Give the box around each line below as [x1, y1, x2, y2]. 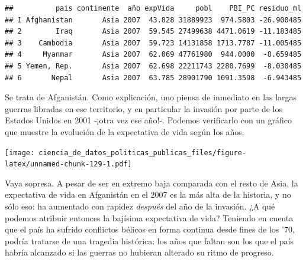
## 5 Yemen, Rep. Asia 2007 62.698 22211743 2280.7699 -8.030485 [5, 61, 302, 70]
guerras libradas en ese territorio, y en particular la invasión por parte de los [5, 102, 283, 114]
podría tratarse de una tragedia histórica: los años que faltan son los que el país [5, 234, 294, 247]
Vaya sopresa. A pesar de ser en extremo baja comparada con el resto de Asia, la [5, 176, 298, 189]
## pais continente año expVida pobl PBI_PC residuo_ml [5, 4, 302, 12]
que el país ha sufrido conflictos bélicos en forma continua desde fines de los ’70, [5, 223, 295, 235]
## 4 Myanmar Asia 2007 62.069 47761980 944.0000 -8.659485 [5, 50, 302, 59]
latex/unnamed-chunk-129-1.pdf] [5, 160, 132, 169]
